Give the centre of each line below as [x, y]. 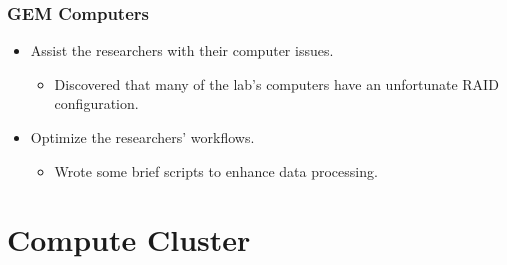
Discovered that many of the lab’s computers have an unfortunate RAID [276, 83]
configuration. [96, 103]
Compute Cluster [129, 239]
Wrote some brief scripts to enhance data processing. [216, 170]
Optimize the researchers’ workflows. [142, 137]
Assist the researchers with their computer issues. [182, 50]
